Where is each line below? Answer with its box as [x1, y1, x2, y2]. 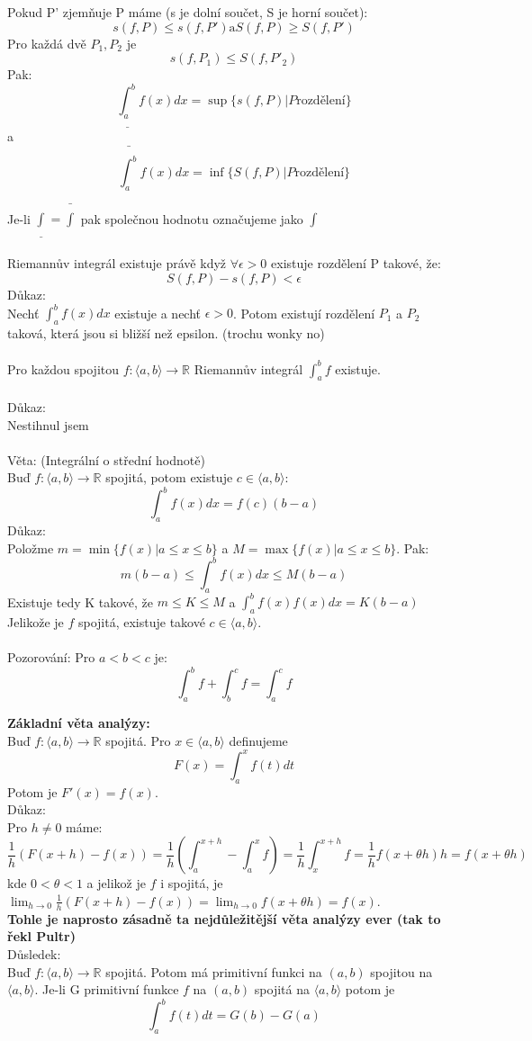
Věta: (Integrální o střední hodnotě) [7, 450, 205, 469]
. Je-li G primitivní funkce [34, 980, 179, 999]
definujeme [229, 731, 288, 749]
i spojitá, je [160, 874, 223, 893]
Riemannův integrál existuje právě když [7, 254, 227, 273]
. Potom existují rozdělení [233, 303, 375, 322]
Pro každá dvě [7, 33, 86, 52]
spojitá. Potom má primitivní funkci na [105, 962, 322, 981]
